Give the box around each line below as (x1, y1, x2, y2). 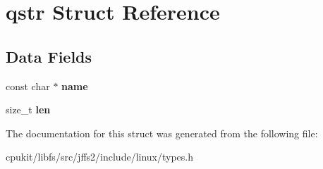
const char (6, 78, 50, 93)
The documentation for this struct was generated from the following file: (6, 125, 318, 140)
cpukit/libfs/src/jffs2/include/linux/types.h (6, 149, 194, 164)
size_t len (6, 102, 51, 117)
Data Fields (6, 45, 92, 67)
